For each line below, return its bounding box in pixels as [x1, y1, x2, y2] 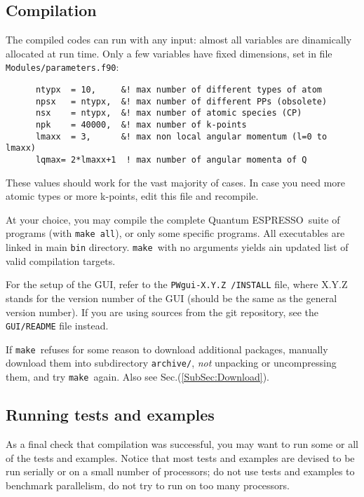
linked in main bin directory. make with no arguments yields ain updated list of [6, 240, 349, 254]
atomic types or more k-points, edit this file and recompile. [6, 189, 259, 203]
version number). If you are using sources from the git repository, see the [6, 304, 318, 319]
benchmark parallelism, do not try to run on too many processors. [6, 477, 290, 492]
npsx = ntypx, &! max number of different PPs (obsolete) [35, 96, 328, 107]
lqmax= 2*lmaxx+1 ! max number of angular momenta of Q [35, 154, 307, 165]
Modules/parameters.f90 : [6, 60, 119, 74]
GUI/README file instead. [6, 318, 109, 333]
